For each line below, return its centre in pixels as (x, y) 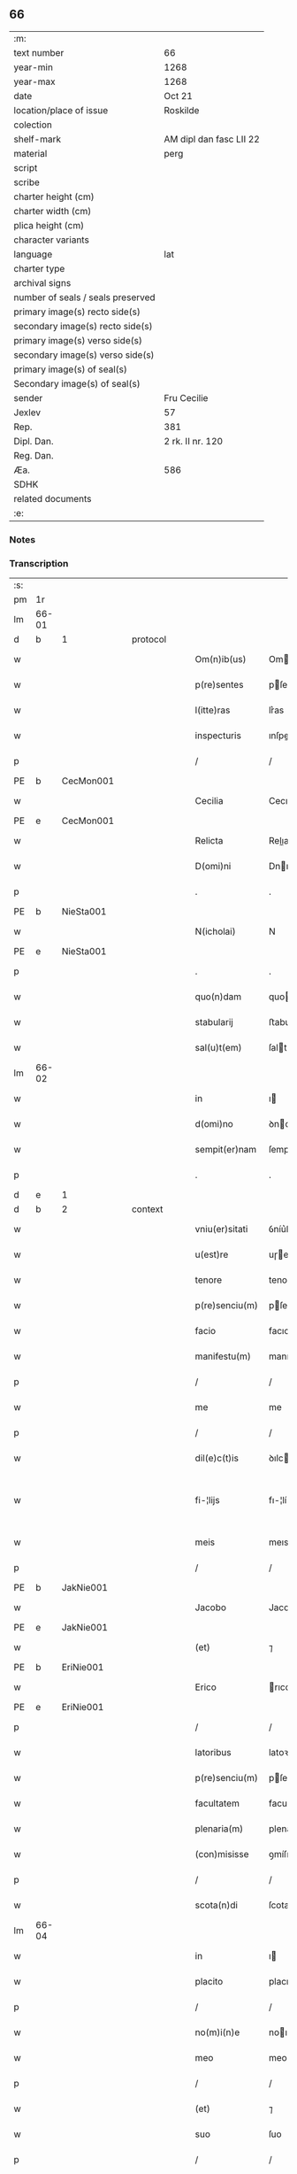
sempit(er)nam (226, 1150)
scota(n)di (217, 1905)
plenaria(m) (219, 1829)
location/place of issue (61, 110)
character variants (52, 240)
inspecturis (218, 736)
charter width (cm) (53, 211)
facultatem (217, 1803)
